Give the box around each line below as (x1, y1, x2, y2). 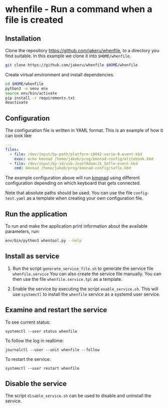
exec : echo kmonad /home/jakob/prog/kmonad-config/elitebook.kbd (14, 156, 154, 161)
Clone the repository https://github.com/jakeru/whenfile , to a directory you (5, 48, 159, 53)
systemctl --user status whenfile (5, 329, 78, 334)
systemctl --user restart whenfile (5, 366, 80, 371)
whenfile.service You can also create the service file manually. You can (12, 270, 161, 277)
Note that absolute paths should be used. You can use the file (5, 190, 133, 196)
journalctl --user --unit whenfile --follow (5, 347, 100, 352)
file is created (5, 14, 64, 26)
